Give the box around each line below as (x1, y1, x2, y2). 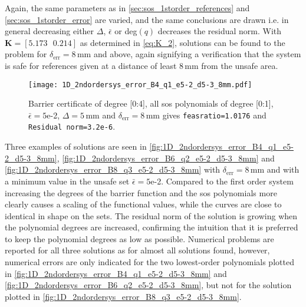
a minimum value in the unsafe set (5, 174, 130, 187)
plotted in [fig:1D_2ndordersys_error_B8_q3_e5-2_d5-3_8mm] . (5, 290, 242, 302)
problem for (5, 48, 47, 60)
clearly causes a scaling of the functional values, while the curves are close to (5, 198, 282, 210)
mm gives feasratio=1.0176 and (146, 108, 266, 121)
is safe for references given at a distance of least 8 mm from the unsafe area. (5, 59, 278, 71)
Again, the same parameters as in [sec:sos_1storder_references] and (5, 2, 250, 14)
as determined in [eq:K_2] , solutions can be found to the (80, 36, 285, 48)
